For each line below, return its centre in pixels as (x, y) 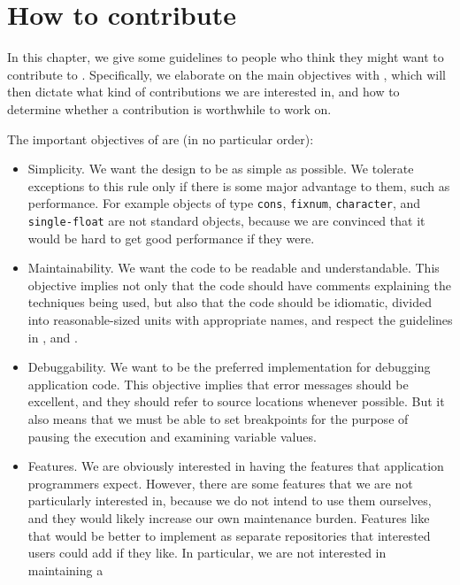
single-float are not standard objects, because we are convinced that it (226, 220)
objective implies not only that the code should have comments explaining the (239, 285)
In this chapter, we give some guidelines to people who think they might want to (226, 57)
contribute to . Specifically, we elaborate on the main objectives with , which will (226, 74)
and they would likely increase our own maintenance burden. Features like (229, 517)
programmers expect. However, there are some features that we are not (220, 483)
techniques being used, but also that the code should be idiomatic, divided (230, 302)
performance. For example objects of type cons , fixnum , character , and (224, 203)
